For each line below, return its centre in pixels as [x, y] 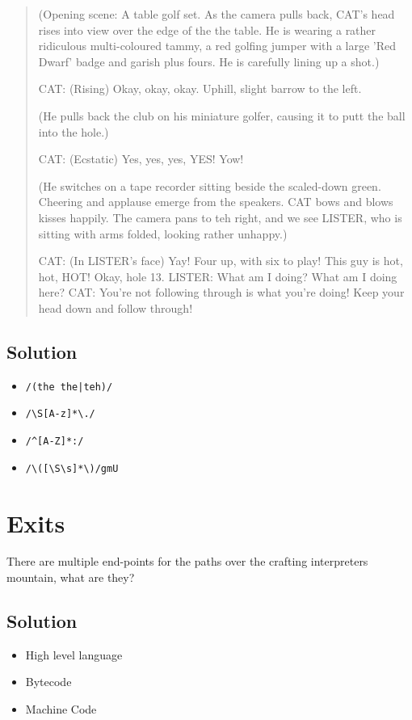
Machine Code [61, 709]
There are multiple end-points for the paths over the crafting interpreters [187, 561]
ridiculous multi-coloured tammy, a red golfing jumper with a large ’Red [217, 46]
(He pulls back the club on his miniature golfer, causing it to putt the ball [222, 115]
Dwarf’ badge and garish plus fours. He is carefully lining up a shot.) [209, 61]
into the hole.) [74, 131]
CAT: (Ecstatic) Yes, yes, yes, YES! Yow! [141, 159]
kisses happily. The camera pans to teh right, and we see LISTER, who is [220, 217]
